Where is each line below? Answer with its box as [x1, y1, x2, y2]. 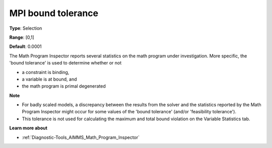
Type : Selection [9, 25, 42, 31]
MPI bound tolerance [9, 8, 98, 19]
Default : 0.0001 [9, 43, 42, 50]
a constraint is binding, [22, 69, 70, 75]
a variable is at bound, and [22, 76, 78, 82]
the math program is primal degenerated [22, 83, 106, 89]
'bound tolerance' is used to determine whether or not [9, 60, 122, 66]
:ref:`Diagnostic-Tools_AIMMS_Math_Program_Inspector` [22, 134, 140, 140]
